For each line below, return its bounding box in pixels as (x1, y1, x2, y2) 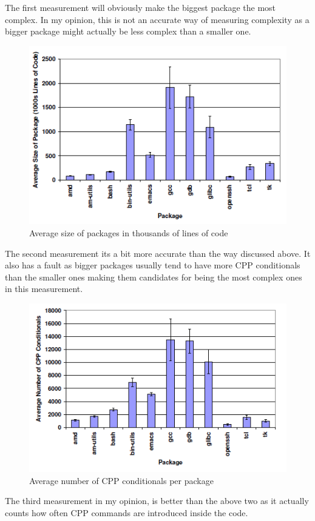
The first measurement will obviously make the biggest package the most (5, 1, 276, 13)
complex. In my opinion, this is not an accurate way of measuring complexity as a (5, 13, 310, 25)
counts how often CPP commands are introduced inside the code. (5, 506, 248, 519)
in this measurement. (5, 282, 83, 295)
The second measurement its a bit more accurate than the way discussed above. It (5, 247, 311, 259)
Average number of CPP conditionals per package (29, 474, 214, 486)
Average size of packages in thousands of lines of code (29, 226, 228, 239)
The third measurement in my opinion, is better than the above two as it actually (5, 494, 309, 507)
